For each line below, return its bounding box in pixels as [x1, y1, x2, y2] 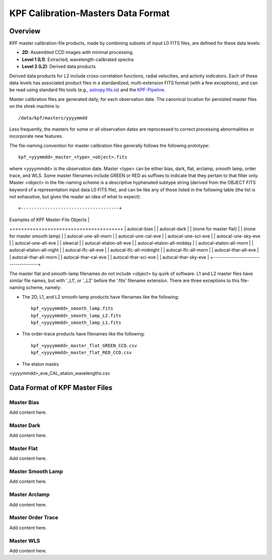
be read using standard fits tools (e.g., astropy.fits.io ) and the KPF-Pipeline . [9, 87, 166, 93]
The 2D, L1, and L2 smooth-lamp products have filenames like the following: [22, 294, 179, 300]
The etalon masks [22, 361, 59, 367]
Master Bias [9, 399, 39, 406]
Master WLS [9, 537, 40, 544]
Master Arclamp [9, 491, 50, 498]
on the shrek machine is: [9, 103, 60, 109]
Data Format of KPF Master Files [9, 383, 113, 392]
